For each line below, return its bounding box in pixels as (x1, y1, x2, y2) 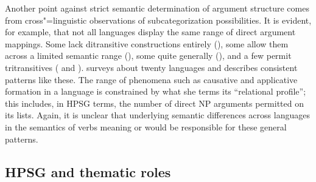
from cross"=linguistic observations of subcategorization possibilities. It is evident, (5, 13, 312, 26)
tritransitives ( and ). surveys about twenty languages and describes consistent (5, 61, 298, 73)
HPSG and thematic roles (5, 162, 171, 181)
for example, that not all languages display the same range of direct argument (5, 25, 296, 38)
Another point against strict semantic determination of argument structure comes (5, 2, 309, 14)
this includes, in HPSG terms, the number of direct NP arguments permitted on (5, 96, 304, 109)
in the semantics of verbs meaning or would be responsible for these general (5, 120, 287, 133)
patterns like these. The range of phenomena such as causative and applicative (5, 73, 298, 86)
